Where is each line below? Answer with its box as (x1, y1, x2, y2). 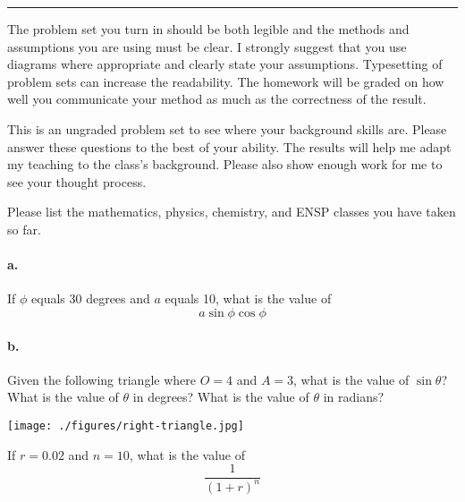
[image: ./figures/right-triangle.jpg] (7, 419, 244, 432)
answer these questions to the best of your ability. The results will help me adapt (7, 137, 452, 156)
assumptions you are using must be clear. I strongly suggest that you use (7, 37, 407, 55)
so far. (7, 219, 41, 238)
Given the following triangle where (7, 370, 196, 388)
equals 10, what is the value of (165, 289, 332, 308)
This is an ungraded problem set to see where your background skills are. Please (7, 119, 447, 138)
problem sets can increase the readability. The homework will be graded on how (7, 72, 444, 90)
